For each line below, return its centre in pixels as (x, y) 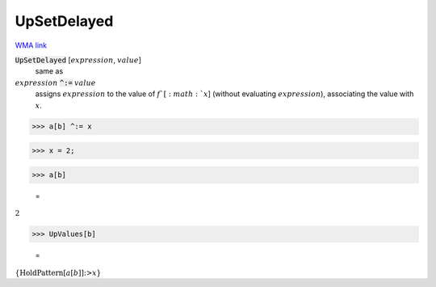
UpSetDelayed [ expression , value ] (78, 60)
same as (49, 71)
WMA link (31, 45)
